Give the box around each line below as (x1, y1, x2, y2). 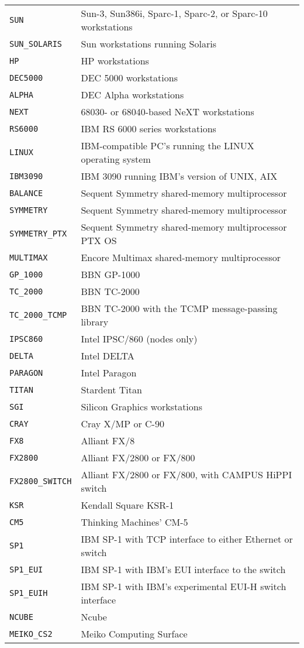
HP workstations (81, 54, 149, 67)
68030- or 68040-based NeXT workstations (81, 105, 254, 118)
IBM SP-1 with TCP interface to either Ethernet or (81, 532, 293, 546)
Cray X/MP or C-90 (81, 417, 164, 430)
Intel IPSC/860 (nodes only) (81, 332, 198, 345)
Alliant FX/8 (81, 434, 135, 447)
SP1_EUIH (9, 588, 48, 598)
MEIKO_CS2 (9, 629, 53, 639)
